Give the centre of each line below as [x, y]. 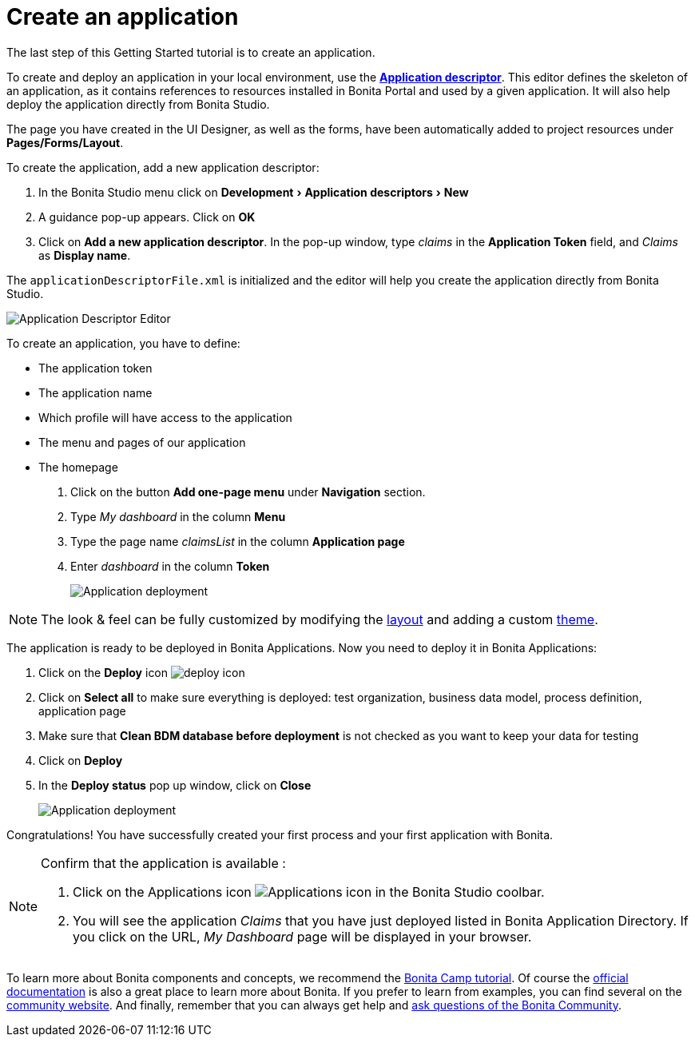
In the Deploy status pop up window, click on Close [175, 785]
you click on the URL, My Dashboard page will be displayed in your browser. [302, 936]
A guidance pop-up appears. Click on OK [147, 217]
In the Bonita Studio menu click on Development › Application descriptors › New [254, 192]
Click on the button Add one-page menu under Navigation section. [248, 492]
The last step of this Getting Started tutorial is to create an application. [191, 52]
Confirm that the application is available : [163, 863]
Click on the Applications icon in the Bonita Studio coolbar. [309, 892]
